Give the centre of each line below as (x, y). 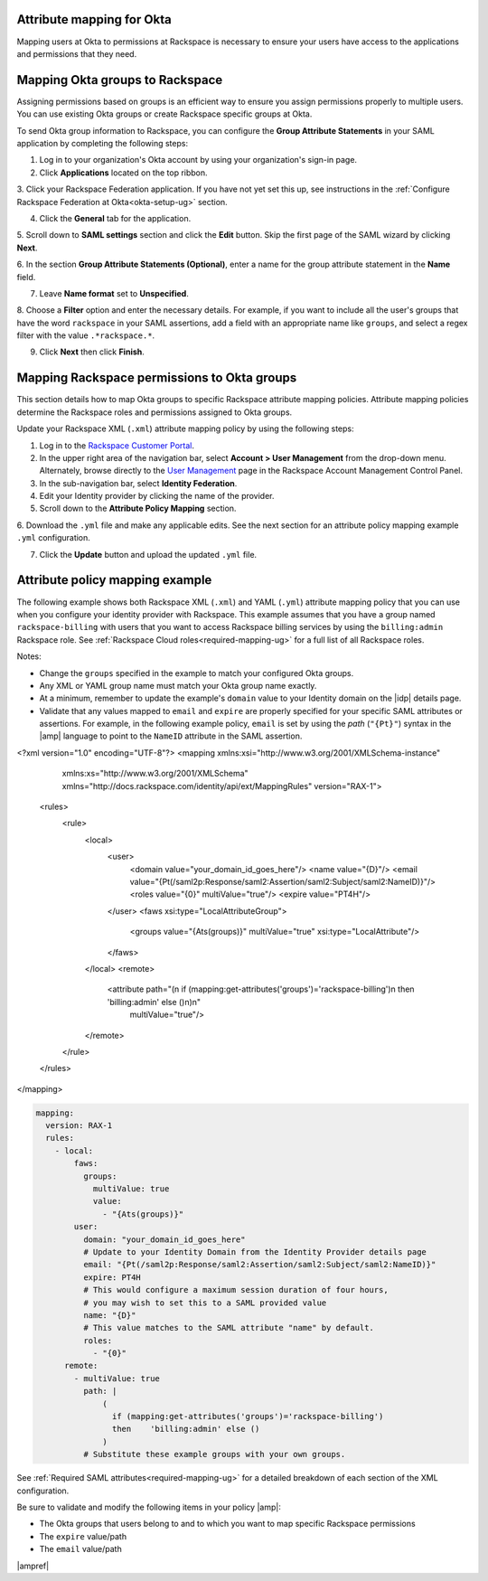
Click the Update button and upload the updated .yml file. (148, 554)
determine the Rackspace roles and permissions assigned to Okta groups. (155, 412)
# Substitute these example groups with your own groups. (214, 1454)
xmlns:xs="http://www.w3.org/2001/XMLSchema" (155, 774)
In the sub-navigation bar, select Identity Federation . (138, 483)
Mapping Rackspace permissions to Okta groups (157, 378)
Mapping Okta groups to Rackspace (120, 80)
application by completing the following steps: (103, 143)
